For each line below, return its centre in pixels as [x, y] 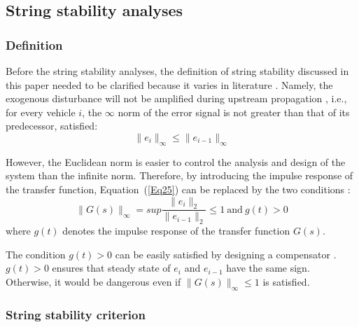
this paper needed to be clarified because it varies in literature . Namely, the [169, 84]
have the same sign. [268, 268]
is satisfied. [286, 281]
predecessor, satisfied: [52, 126]
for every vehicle [41, 112]
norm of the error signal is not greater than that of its [234, 112]
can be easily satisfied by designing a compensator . [226, 254]
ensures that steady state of [111, 268]
